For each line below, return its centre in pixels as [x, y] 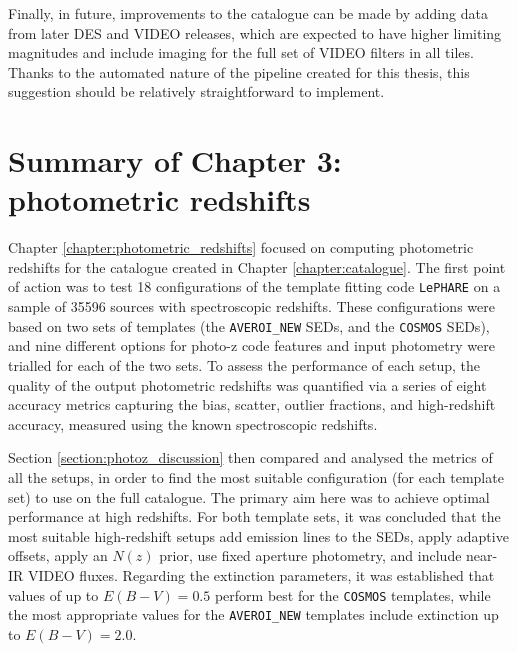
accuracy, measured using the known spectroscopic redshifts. [193, 423]
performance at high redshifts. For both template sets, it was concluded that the [254, 516]
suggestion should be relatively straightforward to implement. [196, 91]
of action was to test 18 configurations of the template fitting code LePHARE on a [254, 286]
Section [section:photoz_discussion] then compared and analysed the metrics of [250, 457]
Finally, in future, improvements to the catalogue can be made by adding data [248, 13]
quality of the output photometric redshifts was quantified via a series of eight [247, 384]
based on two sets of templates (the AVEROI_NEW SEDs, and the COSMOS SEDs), [249, 325]
